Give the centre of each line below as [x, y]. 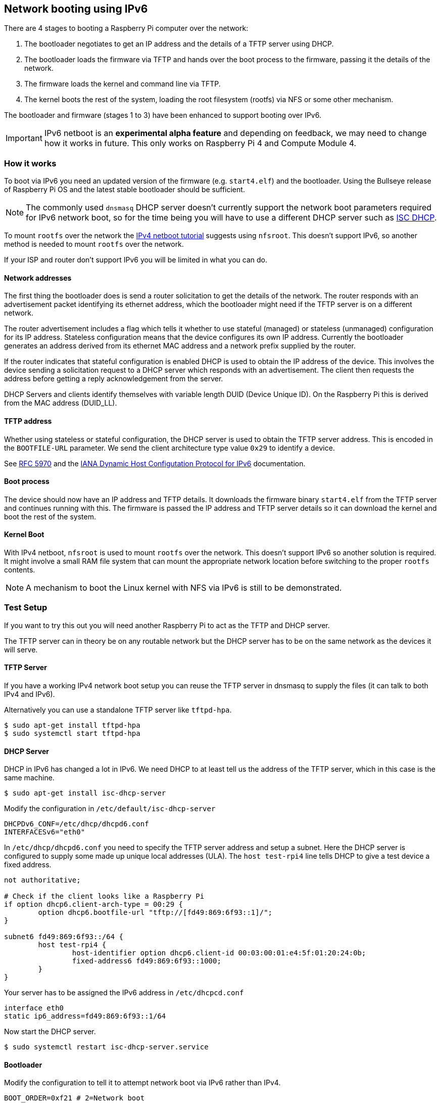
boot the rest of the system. [50, 516]
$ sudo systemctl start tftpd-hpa [72, 734]
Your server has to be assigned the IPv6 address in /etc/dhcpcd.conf [124, 993]
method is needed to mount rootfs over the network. [94, 244]
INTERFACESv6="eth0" [45, 832]
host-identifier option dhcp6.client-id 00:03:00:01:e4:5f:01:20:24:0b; [219, 953]
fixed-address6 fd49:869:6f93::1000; [146, 961]
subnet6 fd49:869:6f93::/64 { [64, 937]
